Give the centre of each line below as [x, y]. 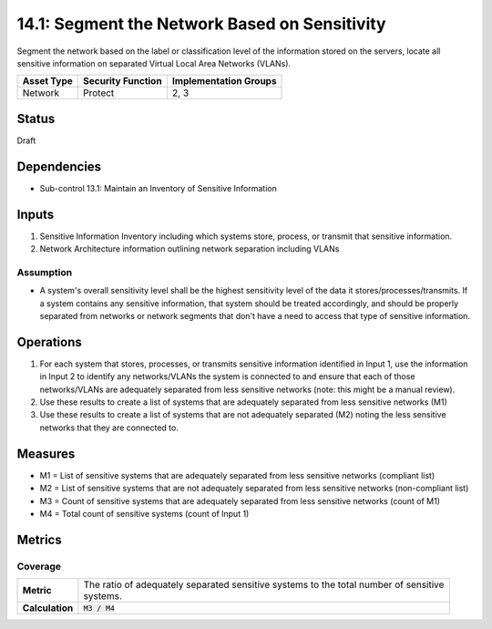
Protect [99, 93]
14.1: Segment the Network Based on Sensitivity [201, 24]
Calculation [48, 608]
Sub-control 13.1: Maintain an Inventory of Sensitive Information [158, 188]
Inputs [36, 214]
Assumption [45, 272]
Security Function [123, 81]
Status [36, 119]
